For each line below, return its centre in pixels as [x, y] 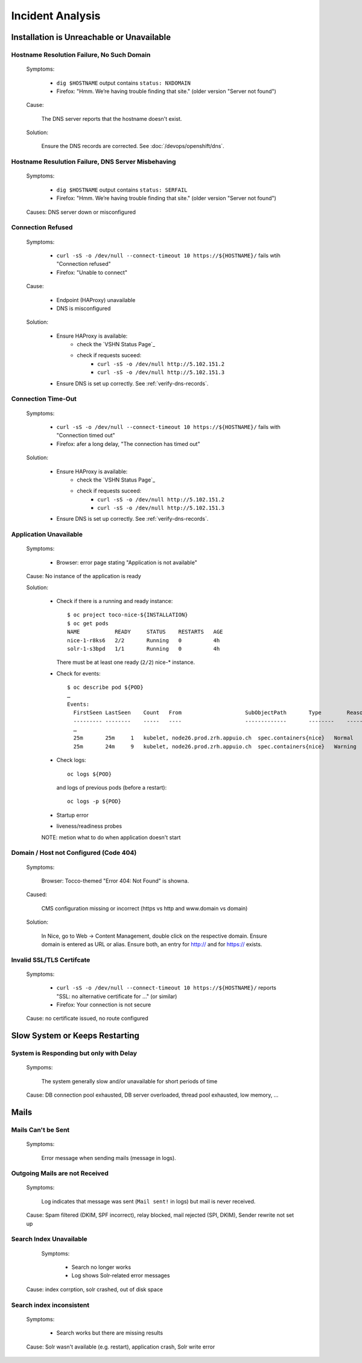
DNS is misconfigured [84, 308]
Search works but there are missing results [110, 1333]
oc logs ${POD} [90, 774]
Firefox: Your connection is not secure [104, 1005]
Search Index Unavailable [49, 1239]
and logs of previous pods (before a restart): [112, 788]
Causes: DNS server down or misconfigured [81, 212]
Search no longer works [101, 1267]
